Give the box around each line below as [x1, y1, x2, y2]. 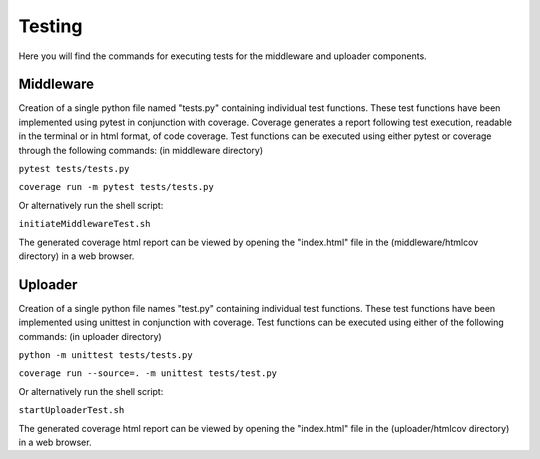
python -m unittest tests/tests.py [18, 350, 194, 361]
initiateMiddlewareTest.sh [18, 218, 151, 230]
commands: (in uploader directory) [18, 330, 162, 342]
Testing [18, 15, 83, 37]
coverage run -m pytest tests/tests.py [18, 181, 214, 193]
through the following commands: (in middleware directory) [18, 144, 264, 156]
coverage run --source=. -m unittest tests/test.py [18, 368, 278, 379]
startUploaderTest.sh [18, 405, 125, 416]
